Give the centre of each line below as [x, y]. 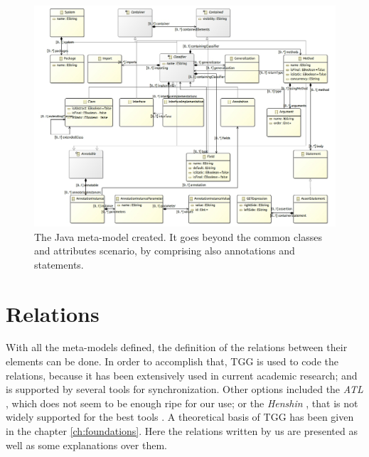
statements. [59, 264]
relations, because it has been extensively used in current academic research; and [182, 375]
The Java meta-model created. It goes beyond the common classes [178, 236]
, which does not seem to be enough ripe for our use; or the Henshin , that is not [182, 403]
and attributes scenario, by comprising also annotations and [165, 251]
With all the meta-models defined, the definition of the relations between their [177, 347]
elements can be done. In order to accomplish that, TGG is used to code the [172, 361]
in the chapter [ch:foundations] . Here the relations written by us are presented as [182, 431]
